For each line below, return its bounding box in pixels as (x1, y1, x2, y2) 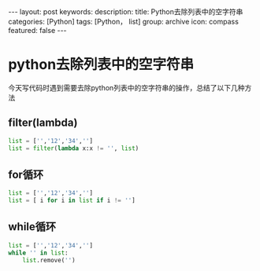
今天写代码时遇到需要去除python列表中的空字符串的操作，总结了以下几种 (8, 82, 245, 92)
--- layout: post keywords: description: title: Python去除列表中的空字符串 (8, 7, 243, 16)
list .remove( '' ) (22, 256, 76, 264)
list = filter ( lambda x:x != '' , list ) (8, 144, 139, 152)
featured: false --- (8, 26, 67, 35)
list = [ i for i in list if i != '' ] (8, 196, 136, 205)
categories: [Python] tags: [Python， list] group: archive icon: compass (8, 17, 239, 26)
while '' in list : (8, 249, 69, 257)
